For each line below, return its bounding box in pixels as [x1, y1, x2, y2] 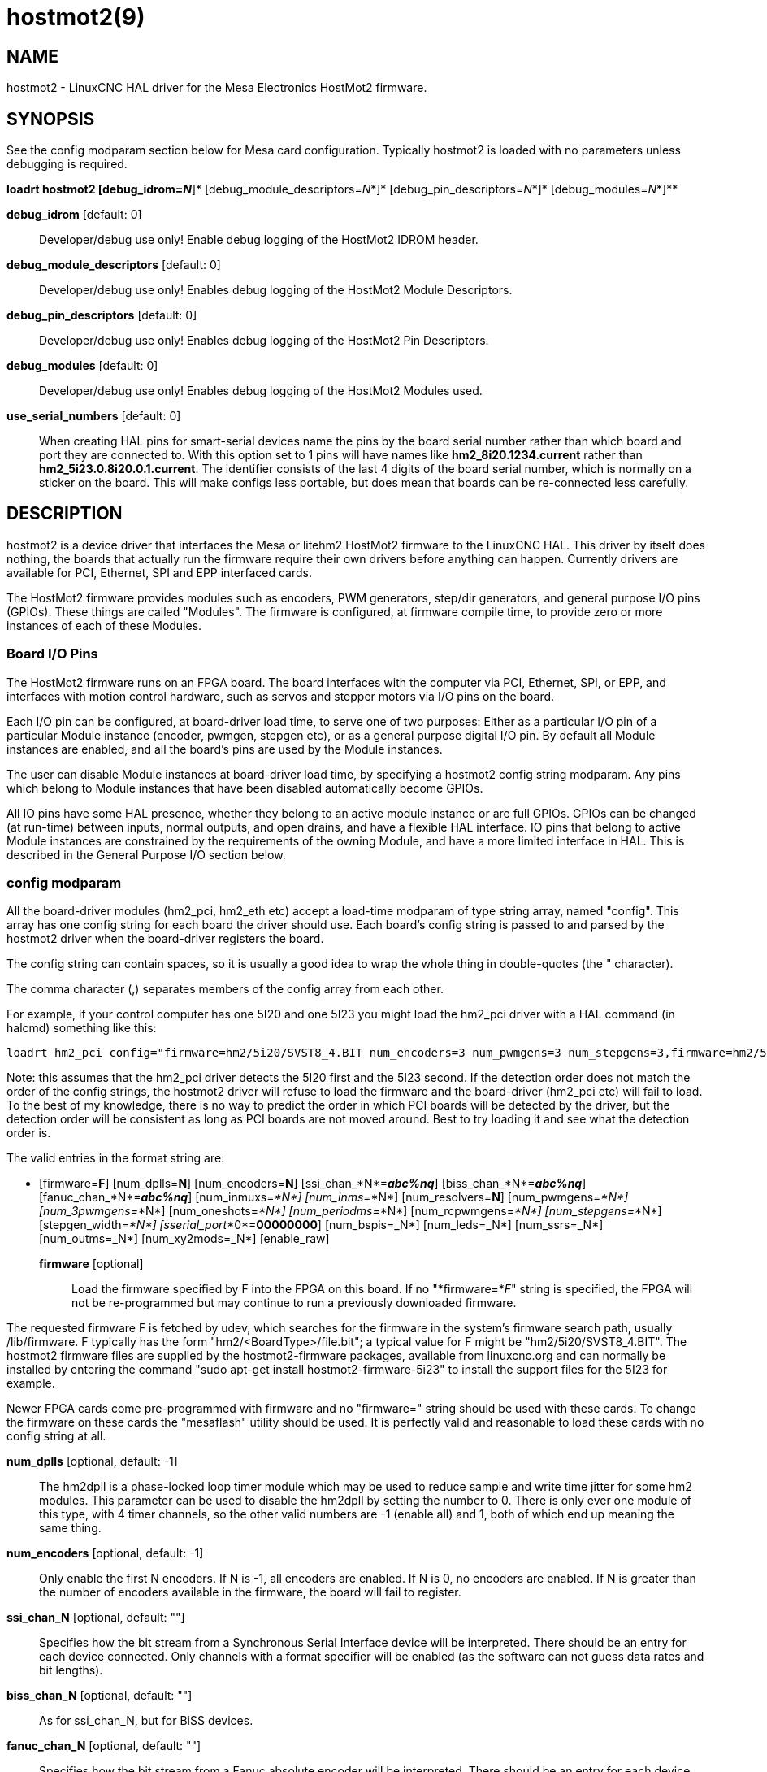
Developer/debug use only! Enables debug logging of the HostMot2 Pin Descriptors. [39, 333, 489, 348]
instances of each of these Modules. [6, 618, 202, 632]
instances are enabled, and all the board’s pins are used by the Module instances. [6, 741, 443, 756]
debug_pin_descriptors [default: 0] [6, 308, 197, 323]
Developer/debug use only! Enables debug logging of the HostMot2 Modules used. [39, 384, 483, 398]
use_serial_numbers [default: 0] [6, 409, 181, 423]
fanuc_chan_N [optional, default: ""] [6, 1739, 201, 1753]
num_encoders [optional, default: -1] [6, 1546, 204, 1561]
